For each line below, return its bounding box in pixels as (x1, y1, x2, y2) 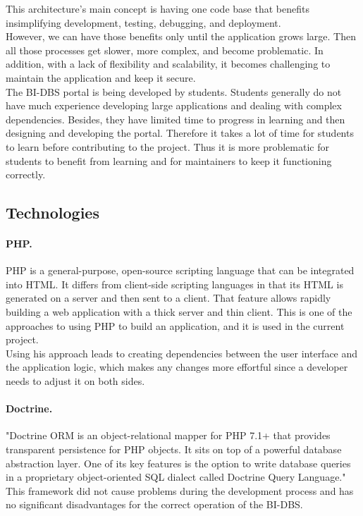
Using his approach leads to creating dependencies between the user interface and (6, 345, 358, 360)
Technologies (6, 202, 99, 223)
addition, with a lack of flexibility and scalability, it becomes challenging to (6, 56, 331, 71)
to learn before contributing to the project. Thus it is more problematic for (6, 139, 329, 154)
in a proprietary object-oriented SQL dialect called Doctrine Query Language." (6, 469, 346, 484)
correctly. (6, 167, 46, 182)
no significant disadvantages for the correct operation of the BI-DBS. (6, 497, 303, 512)
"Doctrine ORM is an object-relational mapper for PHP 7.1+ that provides (6, 428, 331, 443)
